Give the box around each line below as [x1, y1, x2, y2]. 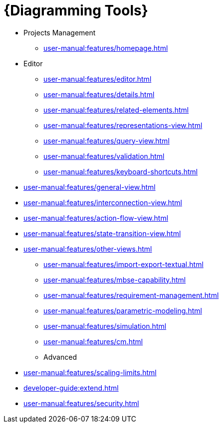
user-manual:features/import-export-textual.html [43, 260, 204, 269]
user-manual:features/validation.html [43, 151, 165, 160]
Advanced [43, 352, 77, 361]
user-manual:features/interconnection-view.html [23, 198, 182, 207]
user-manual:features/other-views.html [23, 244, 152, 253]
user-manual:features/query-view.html [43, 136, 170, 145]
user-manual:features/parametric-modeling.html [43, 306, 202, 315]
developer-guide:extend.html [23, 383, 119, 392]
